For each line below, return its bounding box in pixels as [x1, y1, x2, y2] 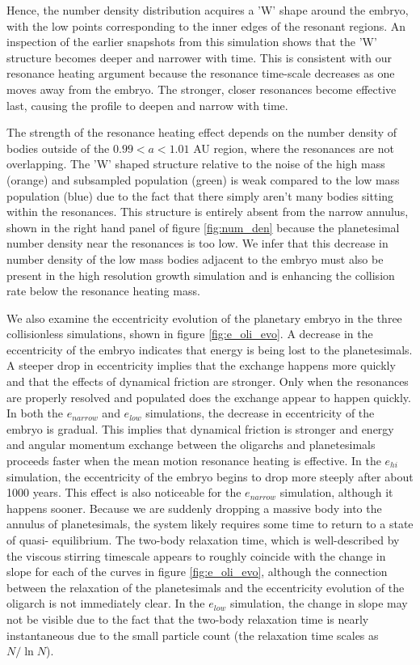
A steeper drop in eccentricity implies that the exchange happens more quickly [6, 357, 396, 374]
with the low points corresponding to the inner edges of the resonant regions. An [6, 17, 406, 34]
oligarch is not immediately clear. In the [6, 595, 205, 612]
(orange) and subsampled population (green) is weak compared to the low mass [6, 171, 400, 188]
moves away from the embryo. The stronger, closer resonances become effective [6, 80, 397, 97]
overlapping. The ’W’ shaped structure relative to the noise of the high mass [6, 155, 385, 172]
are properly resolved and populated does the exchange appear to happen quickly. [6, 388, 411, 405]
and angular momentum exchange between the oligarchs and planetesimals [6, 436, 376, 453]
